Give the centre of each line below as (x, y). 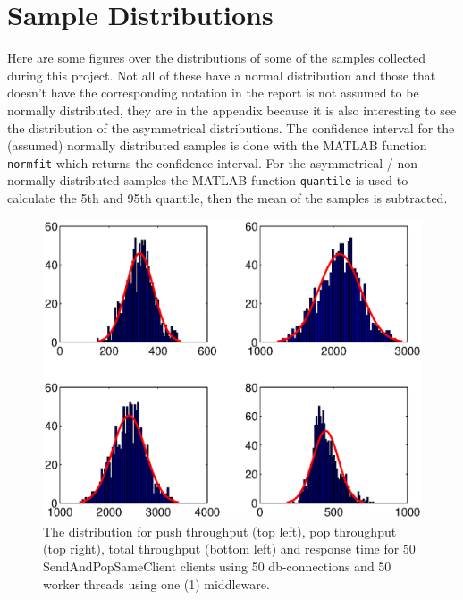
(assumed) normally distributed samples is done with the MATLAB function (217, 145)
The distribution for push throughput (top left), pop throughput (220, 531)
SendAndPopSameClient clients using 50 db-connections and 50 (217, 566)
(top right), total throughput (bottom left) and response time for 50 (229, 549)
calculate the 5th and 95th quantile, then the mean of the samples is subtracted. (227, 198)
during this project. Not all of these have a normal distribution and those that (222, 75)
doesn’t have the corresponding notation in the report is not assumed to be (213, 93)
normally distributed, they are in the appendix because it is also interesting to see (232, 110)
